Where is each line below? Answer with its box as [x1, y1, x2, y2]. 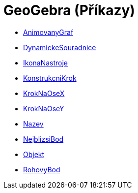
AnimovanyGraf [23, 28, 74, 36]
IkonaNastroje [23, 58, 68, 67]
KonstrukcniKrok [23, 73, 77, 82]
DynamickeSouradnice [23, 43, 96, 52]
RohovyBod [23, 165, 60, 174]
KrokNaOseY [23, 104, 64, 113]
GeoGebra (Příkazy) [3, 2, 135, 19]
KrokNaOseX [23, 89, 65, 97]
